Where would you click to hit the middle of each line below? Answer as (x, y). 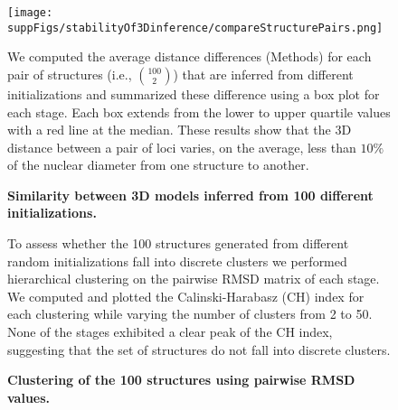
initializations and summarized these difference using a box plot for (194, 93)
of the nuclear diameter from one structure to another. (158, 165)
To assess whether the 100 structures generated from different (178, 243)
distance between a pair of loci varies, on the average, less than (182, 147)
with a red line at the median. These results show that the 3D (180, 130)
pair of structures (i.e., (70, 74)
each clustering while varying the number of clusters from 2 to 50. (190, 314)
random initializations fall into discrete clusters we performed (177, 261)
